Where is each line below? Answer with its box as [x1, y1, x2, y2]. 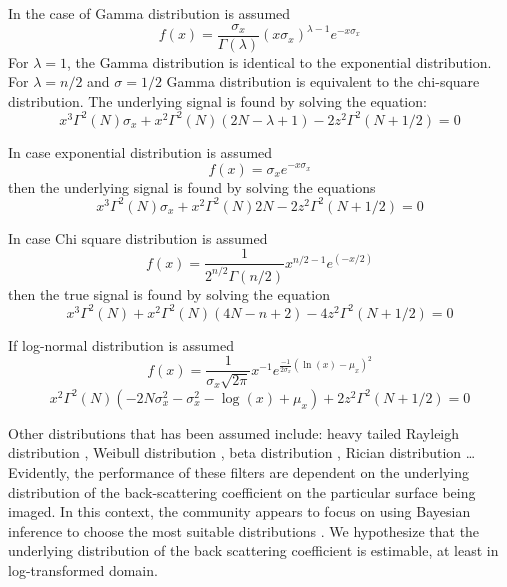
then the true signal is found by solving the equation [8, 283, 330, 304]
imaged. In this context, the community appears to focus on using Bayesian [8, 501, 471, 522]
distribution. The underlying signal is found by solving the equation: [8, 90, 427, 111]
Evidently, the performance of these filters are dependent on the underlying [8, 461, 470, 482]
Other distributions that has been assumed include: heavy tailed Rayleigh [8, 422, 460, 443]
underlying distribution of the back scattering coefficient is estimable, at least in [8, 540, 499, 561]
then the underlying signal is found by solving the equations [8, 176, 376, 197]
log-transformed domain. [8, 559, 158, 580]
